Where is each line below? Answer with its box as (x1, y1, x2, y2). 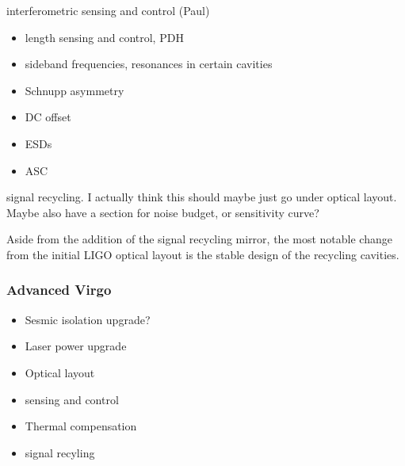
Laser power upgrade (25, 338, 127, 354)
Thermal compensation (25, 418, 137, 434)
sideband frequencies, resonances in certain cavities (25, 55, 273, 72)
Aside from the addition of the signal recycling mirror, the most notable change (6, 231, 392, 247)
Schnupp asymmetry (25, 82, 124, 98)
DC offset (25, 109, 71, 125)
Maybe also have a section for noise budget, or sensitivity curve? (6, 204, 319, 220)
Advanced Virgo (6, 280, 112, 300)
